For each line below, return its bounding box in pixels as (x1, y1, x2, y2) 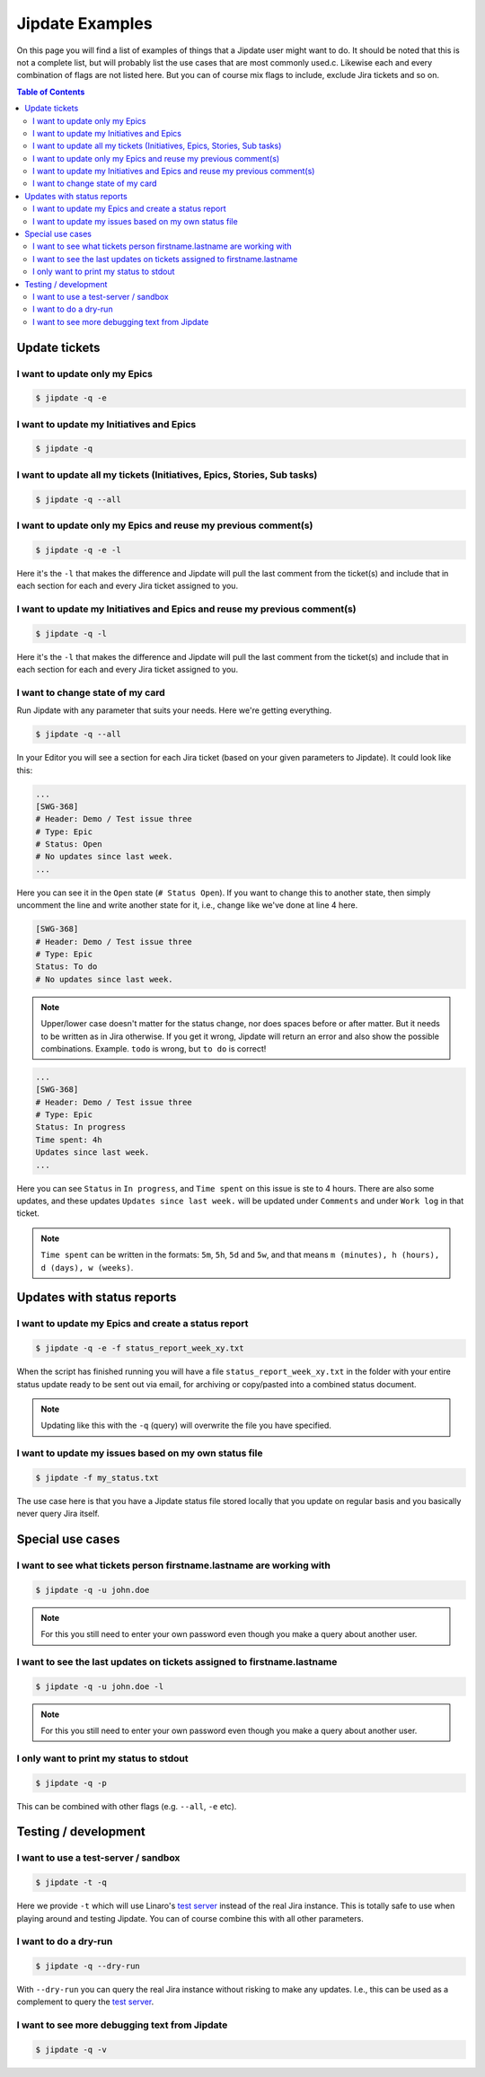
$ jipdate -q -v (35, 2045, 108, 2055)
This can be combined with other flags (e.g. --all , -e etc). (16, 1800, 237, 1811)
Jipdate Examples (16, 13, 153, 33)
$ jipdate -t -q (35, 1878, 108, 1888)
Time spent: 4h (35, 1134, 102, 1145)
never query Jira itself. (16, 1509, 101, 1519)
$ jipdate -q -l (35, 629, 108, 638)
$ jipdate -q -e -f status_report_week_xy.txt (35, 1343, 244, 1353)
